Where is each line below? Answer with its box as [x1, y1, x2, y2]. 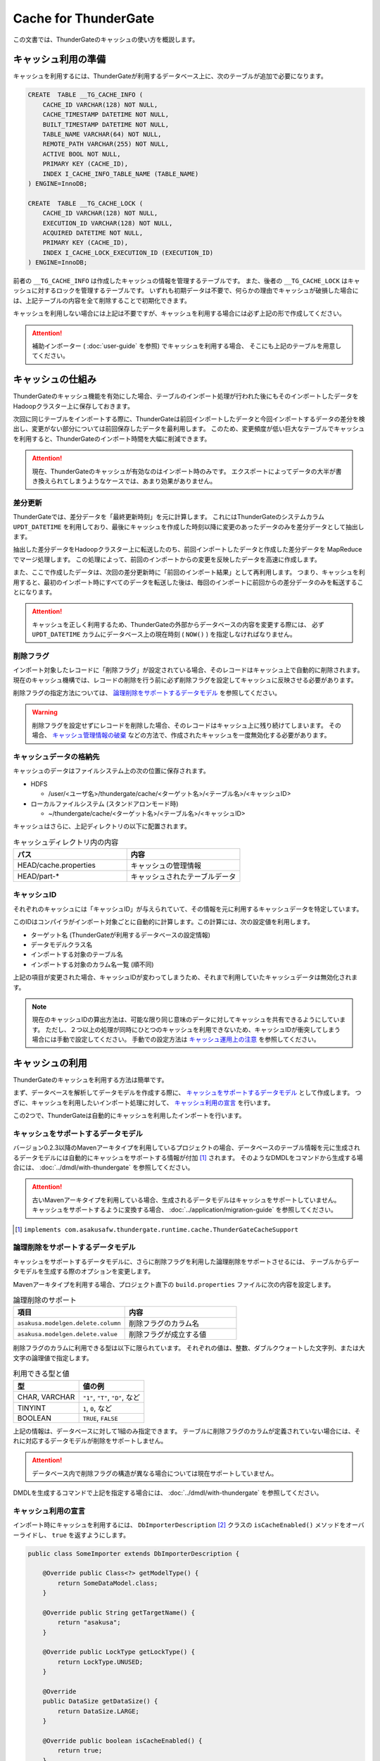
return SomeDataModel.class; [57, 1579, 158, 1587]
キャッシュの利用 [13, 1057, 87, 1069]
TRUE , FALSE [82, 1413, 118, 1423]
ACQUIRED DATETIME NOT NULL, [42, 229, 144, 237]
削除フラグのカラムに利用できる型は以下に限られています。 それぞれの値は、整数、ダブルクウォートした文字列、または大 [13, 1344, 365, 1352]
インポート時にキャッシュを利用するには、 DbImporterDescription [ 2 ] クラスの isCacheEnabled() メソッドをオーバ [13, 1521, 365, 1529]
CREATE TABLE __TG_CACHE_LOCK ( [27, 199, 144, 207]
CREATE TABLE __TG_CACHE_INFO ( [27, 91, 144, 99]
